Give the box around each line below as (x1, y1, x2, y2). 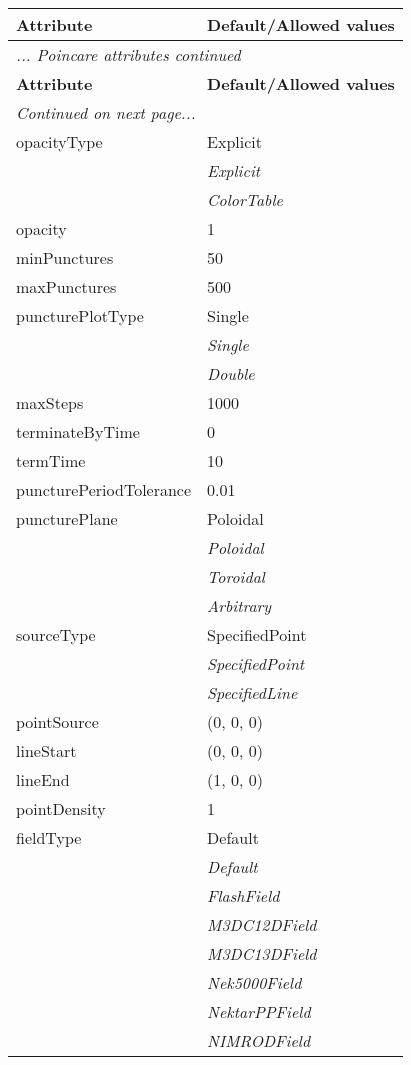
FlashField (207, 884, 280, 907)
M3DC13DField (207, 942, 317, 965)
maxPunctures (16, 275, 117, 298)
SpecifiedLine (207, 681, 298, 704)
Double (207, 362, 255, 385)
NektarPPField (207, 1000, 311, 1023)
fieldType (16, 826, 82, 849)
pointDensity (16, 797, 106, 820)
